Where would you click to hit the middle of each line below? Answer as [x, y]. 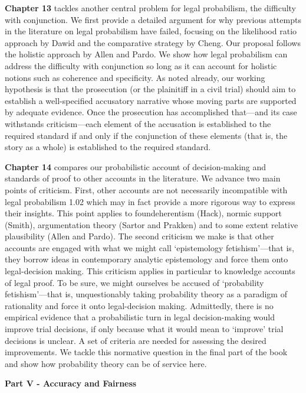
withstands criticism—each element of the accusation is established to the [138, 123]
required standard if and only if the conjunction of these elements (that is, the [146, 135]
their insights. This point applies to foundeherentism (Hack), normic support [144, 213]
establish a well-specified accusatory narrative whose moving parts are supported [151, 100]
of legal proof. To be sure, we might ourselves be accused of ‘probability [134, 282]
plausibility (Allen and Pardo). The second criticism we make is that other [139, 236]
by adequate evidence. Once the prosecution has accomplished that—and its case [151, 112]
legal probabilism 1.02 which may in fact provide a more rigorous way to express [150, 201]
